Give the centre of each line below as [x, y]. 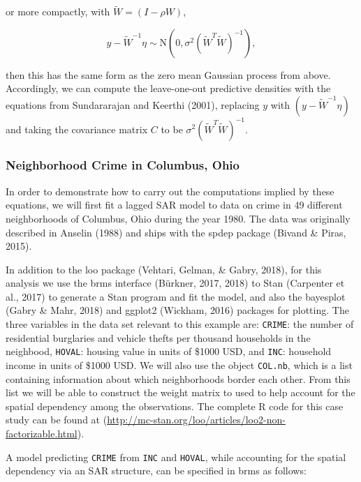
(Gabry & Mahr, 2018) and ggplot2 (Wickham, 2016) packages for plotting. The [177, 310]
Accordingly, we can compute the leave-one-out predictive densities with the [168, 88]
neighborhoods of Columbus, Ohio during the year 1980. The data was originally [178, 218]
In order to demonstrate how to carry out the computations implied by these [170, 191]
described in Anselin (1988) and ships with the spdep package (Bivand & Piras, [176, 232]
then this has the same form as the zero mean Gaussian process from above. [168, 74]
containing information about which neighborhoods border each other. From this [178, 378]
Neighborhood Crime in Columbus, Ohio [123, 165]
